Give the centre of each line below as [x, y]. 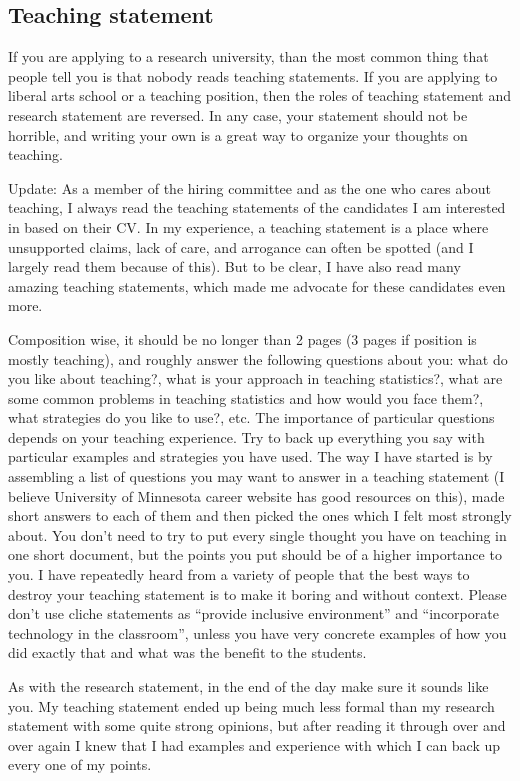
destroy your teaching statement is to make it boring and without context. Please [257, 593]
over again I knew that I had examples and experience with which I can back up [254, 744]
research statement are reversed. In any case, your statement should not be [238, 114]
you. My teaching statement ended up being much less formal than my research [251, 705]
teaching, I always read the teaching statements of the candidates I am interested [257, 207]
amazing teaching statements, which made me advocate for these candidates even [257, 285]
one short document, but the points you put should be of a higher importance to [255, 554]
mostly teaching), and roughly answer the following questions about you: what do [258, 358]
